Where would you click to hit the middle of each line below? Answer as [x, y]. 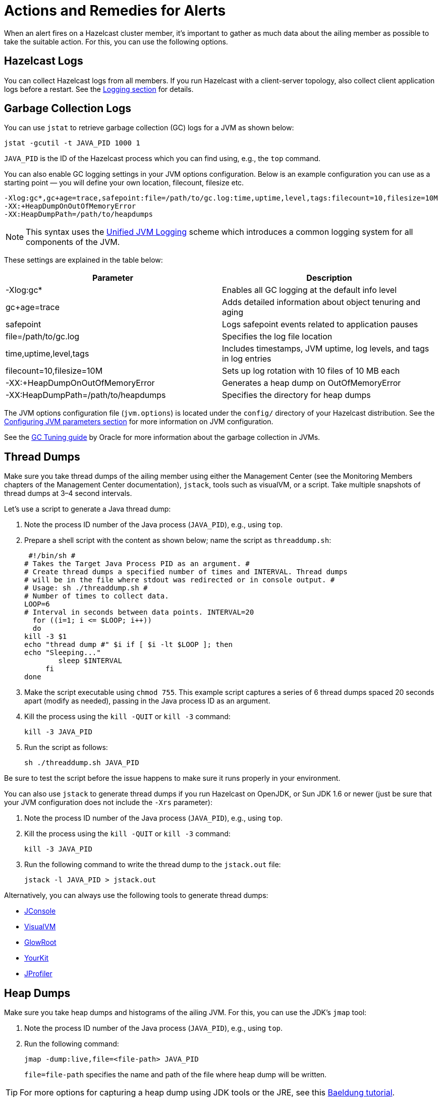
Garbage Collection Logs [68, 109]
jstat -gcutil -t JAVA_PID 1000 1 [72, 143]
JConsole [40, 911]
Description [329, 278]
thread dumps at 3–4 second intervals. [68, 493]
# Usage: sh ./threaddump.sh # [86, 588]
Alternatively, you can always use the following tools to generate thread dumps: [136, 895]
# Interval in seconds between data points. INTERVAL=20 [139, 612]
